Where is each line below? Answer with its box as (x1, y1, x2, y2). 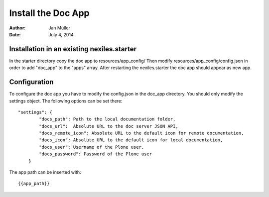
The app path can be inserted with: (9, 169, 82, 175)
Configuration (9, 78, 54, 87)
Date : (9, 31, 21, 37)
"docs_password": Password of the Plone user (39, 151, 152, 157)
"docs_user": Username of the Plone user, (39, 144, 144, 150)
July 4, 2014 (48, 31, 74, 37)
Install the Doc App (9, 7, 90, 18)
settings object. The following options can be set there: (9, 98, 123, 104)
